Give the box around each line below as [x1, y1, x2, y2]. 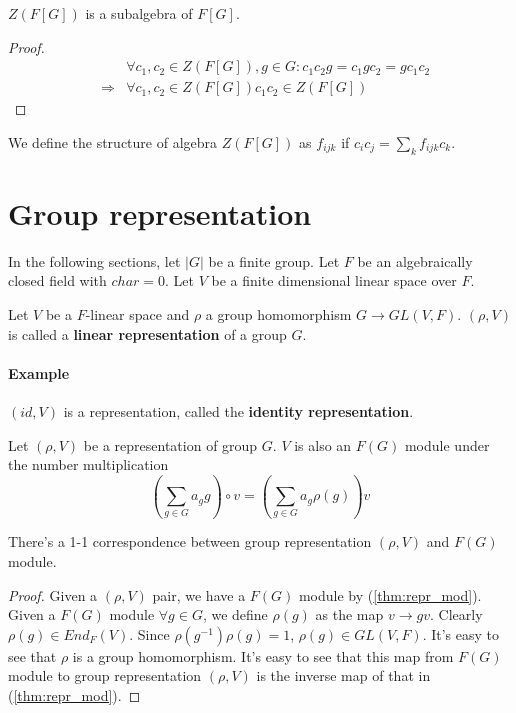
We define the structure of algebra [8, 131, 218, 152]
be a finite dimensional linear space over [211, 270, 457, 291]
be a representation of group [83, 434, 258, 455]
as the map [315, 604, 384, 625]
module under [404, 434, 490, 455]
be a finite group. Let [208, 250, 340, 271]
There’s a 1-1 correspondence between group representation [8, 531, 372, 552]
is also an [294, 434, 352, 455]
